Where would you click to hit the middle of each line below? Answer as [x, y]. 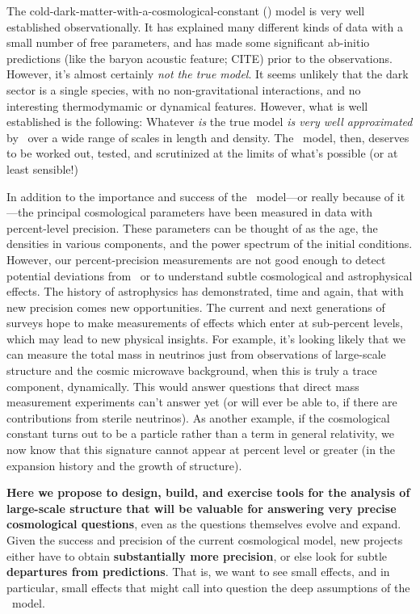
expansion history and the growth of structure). [124, 465]
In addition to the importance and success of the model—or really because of [200, 196]
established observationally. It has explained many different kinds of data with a [205, 26]
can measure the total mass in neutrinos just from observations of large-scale [196, 354]
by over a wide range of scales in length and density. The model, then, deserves [208, 137]
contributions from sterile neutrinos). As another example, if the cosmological [198, 417]
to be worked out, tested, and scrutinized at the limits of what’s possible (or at [202, 153]
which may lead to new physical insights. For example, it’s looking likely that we [206, 338]
